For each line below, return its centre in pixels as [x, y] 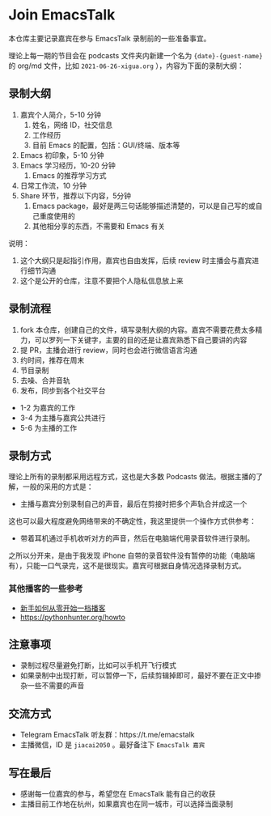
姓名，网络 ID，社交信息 [72, 125]
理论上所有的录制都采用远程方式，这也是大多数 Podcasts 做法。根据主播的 [132, 477]
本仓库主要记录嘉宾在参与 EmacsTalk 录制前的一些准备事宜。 [110, 38]
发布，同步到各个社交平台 [63, 390]
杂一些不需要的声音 [52, 686]
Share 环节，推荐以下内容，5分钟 [76, 195]
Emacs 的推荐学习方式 [69, 175]
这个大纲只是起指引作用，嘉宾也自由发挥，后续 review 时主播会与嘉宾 [136, 260]
